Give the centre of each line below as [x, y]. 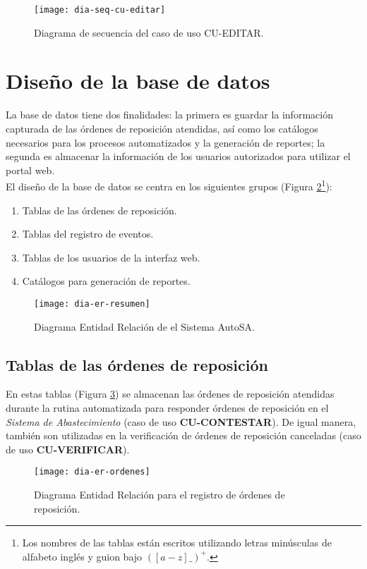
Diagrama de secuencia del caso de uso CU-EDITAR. [149, 32]
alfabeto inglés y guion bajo [82, 556]
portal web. [30, 170]
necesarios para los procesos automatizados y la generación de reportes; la [166, 142]
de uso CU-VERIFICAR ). [68, 449]
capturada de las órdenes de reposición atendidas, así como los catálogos [162, 128]
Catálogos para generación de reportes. [106, 281]
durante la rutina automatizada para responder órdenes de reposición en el [167, 408]
